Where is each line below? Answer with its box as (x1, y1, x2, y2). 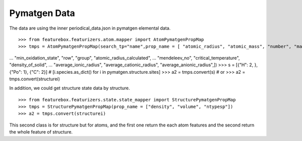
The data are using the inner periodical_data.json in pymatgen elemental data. (9, 25, 171, 31)
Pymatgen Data (9, 8, 75, 19)
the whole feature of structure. (9, 129, 73, 135)
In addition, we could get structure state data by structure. (9, 85, 130, 91)
